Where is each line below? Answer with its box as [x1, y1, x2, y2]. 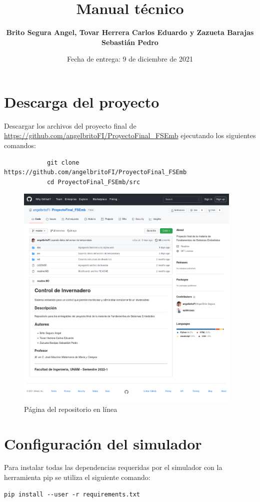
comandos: [4, 140, 36, 151]
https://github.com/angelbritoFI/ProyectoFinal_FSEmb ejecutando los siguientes [4, 130, 256, 141]
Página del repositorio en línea [24, 403, 117, 414]
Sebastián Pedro [101, 37, 158, 47]
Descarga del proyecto [4, 91, 159, 112]
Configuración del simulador [4, 433, 202, 453]
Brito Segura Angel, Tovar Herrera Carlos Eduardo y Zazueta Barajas [6, 27, 254, 38]
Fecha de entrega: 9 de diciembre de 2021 [67, 54, 193, 64]
